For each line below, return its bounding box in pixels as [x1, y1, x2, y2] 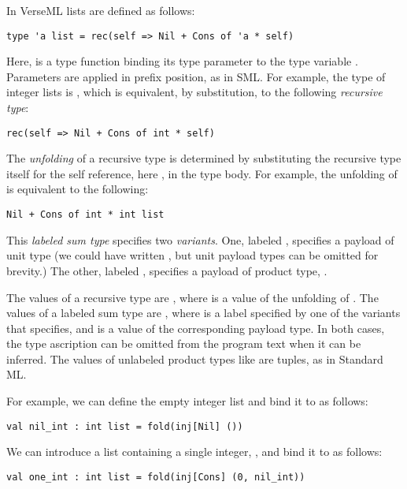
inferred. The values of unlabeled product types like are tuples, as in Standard [6, 350, 383, 367]
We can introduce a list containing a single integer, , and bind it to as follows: [6, 443, 383, 460]
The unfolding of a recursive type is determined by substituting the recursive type [6, 150, 401, 166]
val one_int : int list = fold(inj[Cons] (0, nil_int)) [6, 471, 305, 483]
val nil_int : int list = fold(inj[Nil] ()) [6, 420, 243, 432]
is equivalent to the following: [6, 181, 149, 197]
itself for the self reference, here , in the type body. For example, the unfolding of [6, 165, 398, 181]
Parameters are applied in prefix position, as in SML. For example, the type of [6, 68, 386, 84]
